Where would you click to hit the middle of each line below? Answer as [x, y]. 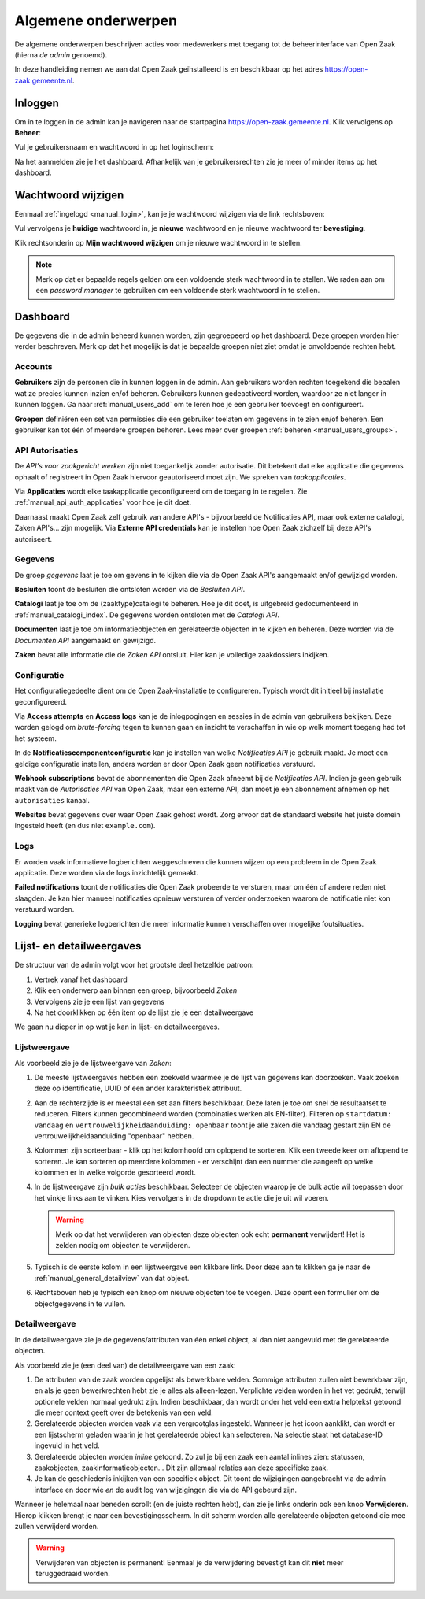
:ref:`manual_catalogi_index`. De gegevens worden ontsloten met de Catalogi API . [147, 615]
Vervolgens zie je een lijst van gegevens [100, 1001]
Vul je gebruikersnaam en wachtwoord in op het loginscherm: [114, 147]
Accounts [33, 367]
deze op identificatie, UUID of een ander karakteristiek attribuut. [138, 1088]
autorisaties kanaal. [52, 800]
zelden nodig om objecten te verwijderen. [123, 1246]
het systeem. [35, 738]
